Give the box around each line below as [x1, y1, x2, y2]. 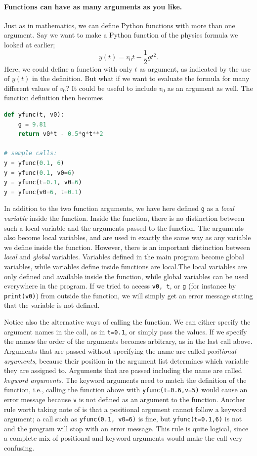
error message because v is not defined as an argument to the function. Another [4, 394, 246, 404]
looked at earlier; [4, 39, 55, 49]
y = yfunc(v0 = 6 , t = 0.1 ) [4, 188, 82, 196]
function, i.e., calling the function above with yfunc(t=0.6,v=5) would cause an [4, 384, 248, 395]
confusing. [4, 443, 35, 453]
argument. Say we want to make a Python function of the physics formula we [4, 30, 238, 40]
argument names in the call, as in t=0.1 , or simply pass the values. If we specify [4, 326, 247, 336]
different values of [4, 83, 58, 93]
